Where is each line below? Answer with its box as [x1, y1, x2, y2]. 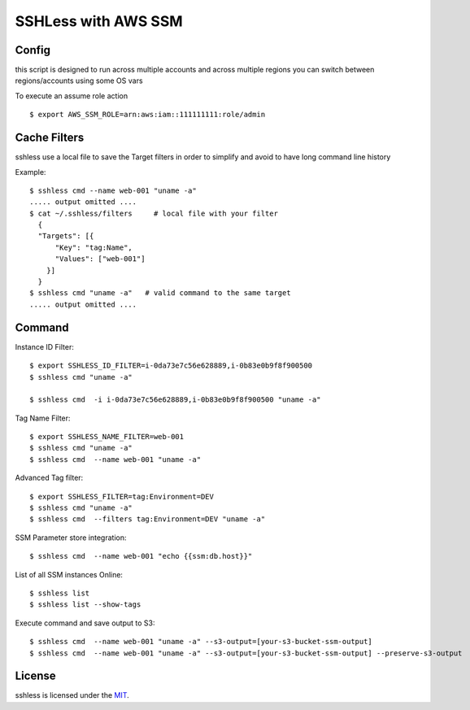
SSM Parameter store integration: [15, 533, 127, 542]
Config [15, 43, 50, 57]
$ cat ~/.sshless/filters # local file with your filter [29, 208, 278, 218]
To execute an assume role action [15, 90, 128, 101]
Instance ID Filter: [15, 342, 75, 351]
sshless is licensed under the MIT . [15, 690, 129, 700]
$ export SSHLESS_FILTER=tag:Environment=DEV [29, 492, 215, 501]
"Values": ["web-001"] [54, 255, 146, 264]
